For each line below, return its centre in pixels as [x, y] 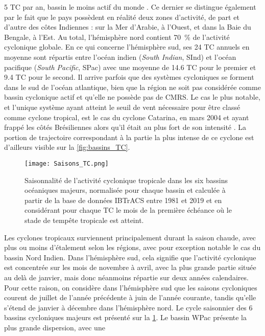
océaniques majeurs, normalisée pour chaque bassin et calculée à [125, 190]
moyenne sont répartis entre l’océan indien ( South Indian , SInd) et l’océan [120, 57]
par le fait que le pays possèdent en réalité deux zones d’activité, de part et [122, 17]
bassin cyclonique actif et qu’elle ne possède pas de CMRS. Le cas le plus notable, [132, 97]
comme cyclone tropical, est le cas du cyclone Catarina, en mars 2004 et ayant [127, 117]
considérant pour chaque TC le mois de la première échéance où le [128, 210]
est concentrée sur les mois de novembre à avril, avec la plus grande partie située [130, 267]
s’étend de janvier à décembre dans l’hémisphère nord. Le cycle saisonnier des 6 [128, 307]
